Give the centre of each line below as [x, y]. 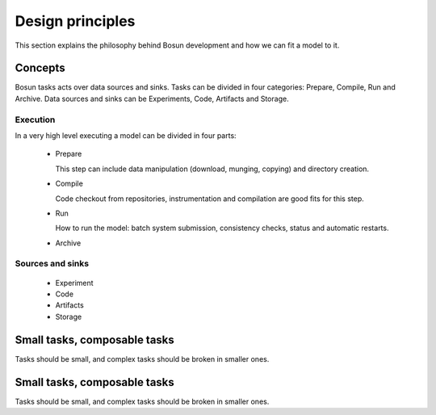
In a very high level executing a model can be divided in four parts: [126, 135]
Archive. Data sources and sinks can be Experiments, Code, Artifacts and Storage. [152, 99]
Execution [35, 119]
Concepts [40, 68]
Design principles [75, 21]
